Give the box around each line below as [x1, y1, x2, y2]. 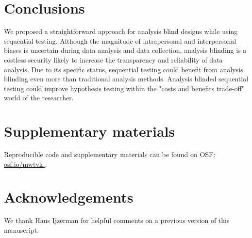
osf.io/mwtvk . [4, 159, 47, 169]
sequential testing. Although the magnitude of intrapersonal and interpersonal [4, 35, 236, 46]
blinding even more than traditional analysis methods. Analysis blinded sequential [4, 74, 249, 84]
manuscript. [4, 224, 39, 235]
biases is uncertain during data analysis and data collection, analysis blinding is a [4, 45, 247, 55]
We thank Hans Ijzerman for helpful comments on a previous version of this [4, 215, 230, 225]
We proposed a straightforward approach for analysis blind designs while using [4, 26, 238, 36]
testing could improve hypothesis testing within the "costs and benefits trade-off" [4, 83, 244, 93]
